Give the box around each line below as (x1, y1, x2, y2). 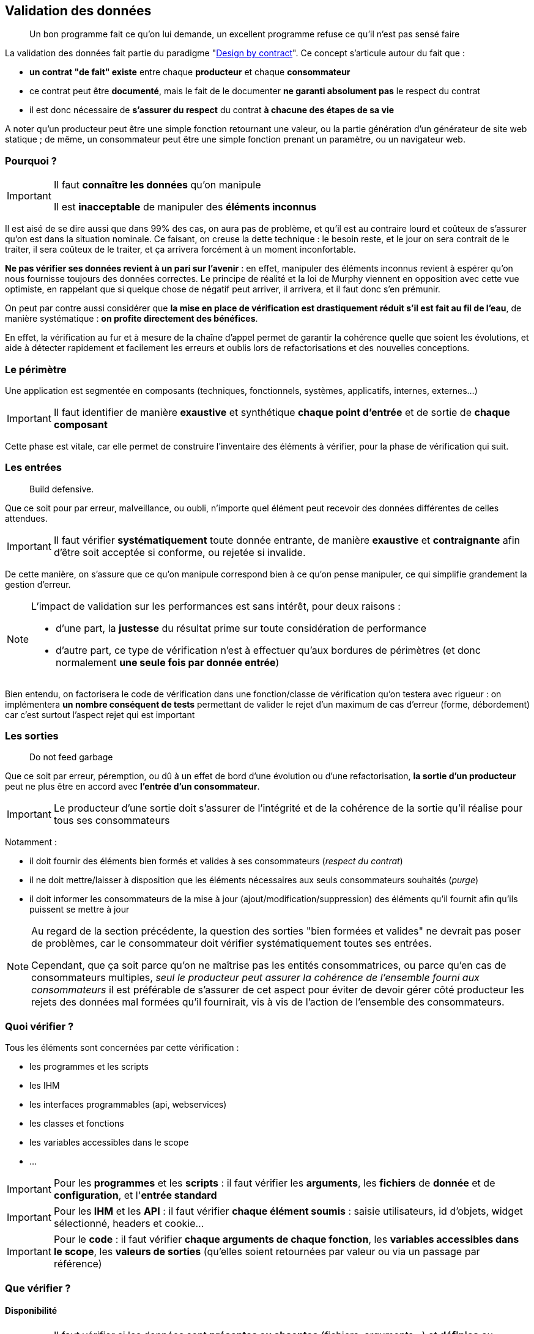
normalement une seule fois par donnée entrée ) (56, 656, 280, 669)
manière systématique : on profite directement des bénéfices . (5, 313, 258, 324)
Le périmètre (5, 363, 67, 376)
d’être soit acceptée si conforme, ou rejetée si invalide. (53, 546, 306, 558)
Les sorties (5, 730, 59, 743)
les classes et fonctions (29, 1118, 124, 1129)
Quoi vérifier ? (5, 1020, 74, 1032)
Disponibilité (5, 1305, 57, 1316)
